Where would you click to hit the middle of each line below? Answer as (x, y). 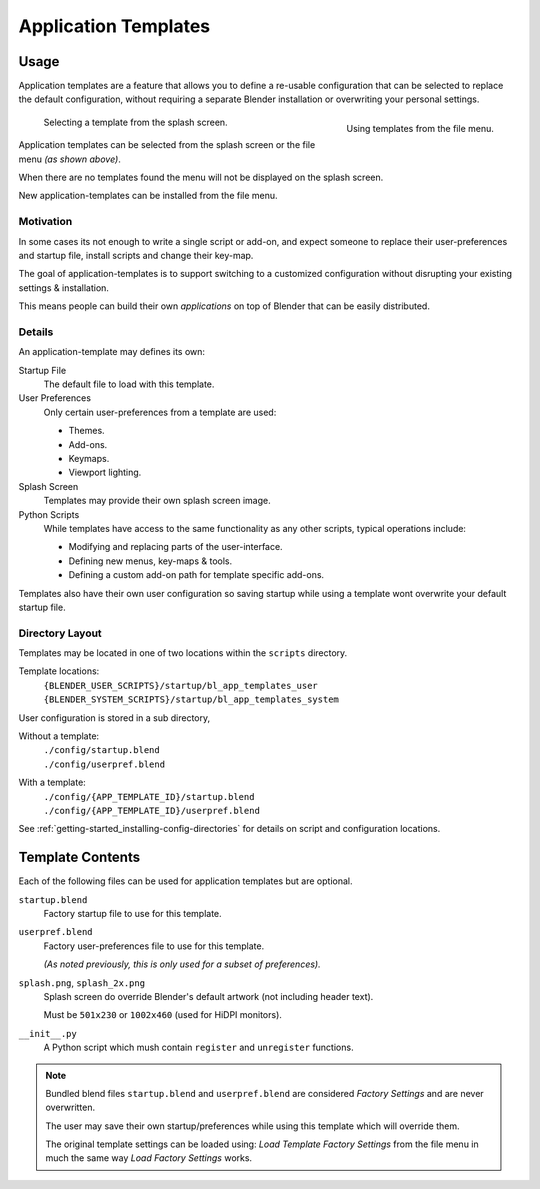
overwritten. (70, 1107)
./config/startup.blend (101, 750)
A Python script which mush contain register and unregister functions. (198, 1047)
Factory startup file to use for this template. (132, 914)
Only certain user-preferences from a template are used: (160, 412)
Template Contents (79, 857)
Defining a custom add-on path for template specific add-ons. (196, 575)
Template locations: (59, 671)
